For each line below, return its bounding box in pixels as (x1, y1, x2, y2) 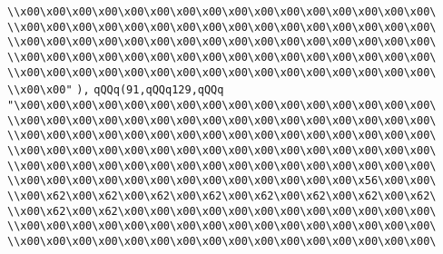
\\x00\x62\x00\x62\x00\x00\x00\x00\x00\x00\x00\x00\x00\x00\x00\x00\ (7, 204, 437, 218)
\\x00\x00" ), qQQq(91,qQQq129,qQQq (7, 83, 224, 97)
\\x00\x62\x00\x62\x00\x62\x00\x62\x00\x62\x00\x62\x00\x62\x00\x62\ (7, 189, 437, 202)
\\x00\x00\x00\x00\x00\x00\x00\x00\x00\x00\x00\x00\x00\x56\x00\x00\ (7, 174, 437, 188)
